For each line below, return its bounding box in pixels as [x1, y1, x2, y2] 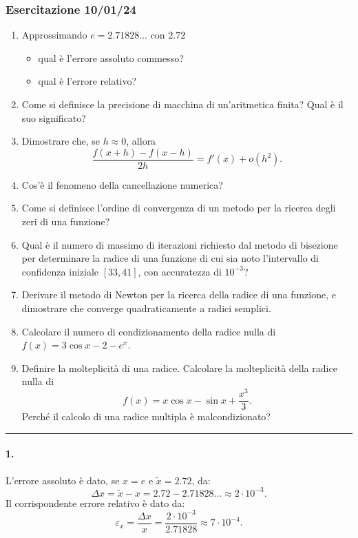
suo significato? [21, 110, 86, 125]
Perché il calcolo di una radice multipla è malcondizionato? [21, 409, 271, 424]
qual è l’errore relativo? [38, 74, 137, 88]
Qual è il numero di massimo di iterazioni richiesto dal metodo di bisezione [21, 237, 338, 251]
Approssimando [21, 28, 87, 42]
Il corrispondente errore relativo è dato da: [6, 495, 185, 510]
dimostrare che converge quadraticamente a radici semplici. [21, 301, 271, 315]
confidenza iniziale [21, 264, 99, 278]
